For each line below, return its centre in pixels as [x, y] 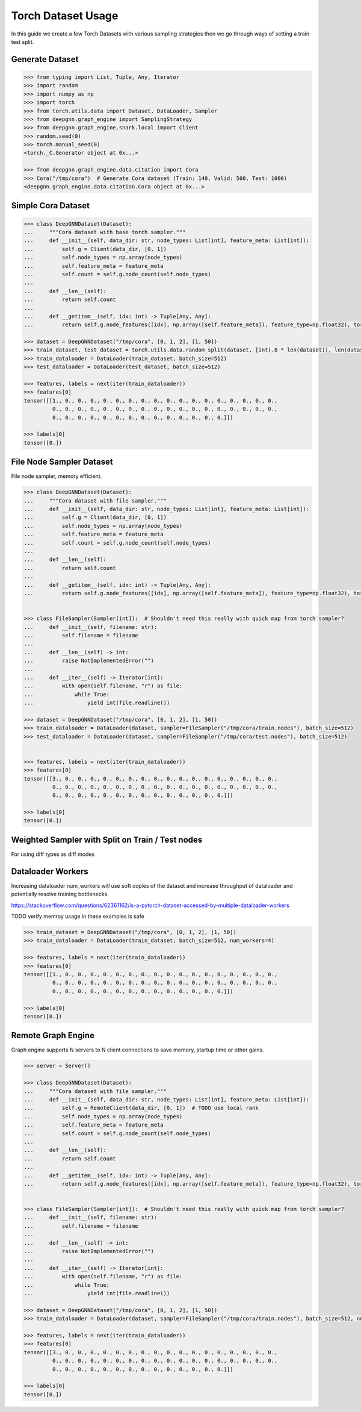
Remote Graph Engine [53, 1036]
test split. [23, 42]
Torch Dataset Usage [65, 16]
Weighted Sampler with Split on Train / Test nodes [107, 840]
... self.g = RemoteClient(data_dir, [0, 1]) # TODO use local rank [141, 1108]
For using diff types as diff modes [53, 854]
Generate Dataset [45, 59]
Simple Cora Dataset [51, 206]
